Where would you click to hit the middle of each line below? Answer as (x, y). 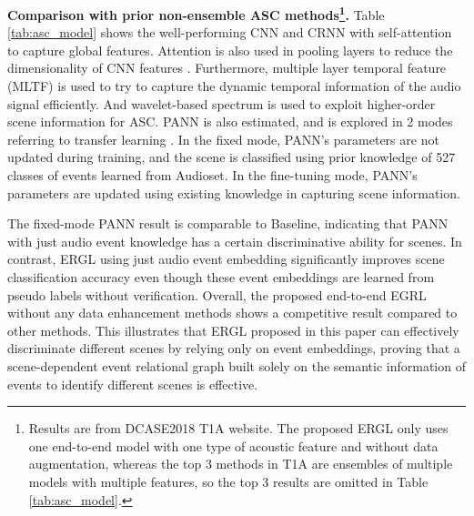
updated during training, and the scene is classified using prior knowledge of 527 (232, 157)
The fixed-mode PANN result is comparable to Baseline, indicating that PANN (228, 223)
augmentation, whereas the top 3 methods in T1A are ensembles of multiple (241, 464)
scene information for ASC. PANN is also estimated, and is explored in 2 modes (230, 121)
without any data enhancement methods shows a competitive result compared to (232, 313)
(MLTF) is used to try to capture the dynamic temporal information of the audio (234, 86)
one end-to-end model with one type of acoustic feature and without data (233, 445)
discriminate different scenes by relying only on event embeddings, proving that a (234, 348)
